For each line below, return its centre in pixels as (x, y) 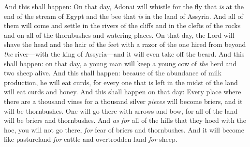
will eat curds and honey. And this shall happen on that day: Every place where (123, 92)
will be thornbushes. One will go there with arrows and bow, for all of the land (121, 110)
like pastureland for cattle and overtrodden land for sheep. (91, 139)
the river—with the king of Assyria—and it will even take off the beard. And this (124, 53)
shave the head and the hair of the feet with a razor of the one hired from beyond (125, 44)
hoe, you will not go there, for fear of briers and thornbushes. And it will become (124, 129)
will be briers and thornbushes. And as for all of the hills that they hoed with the (125, 120)
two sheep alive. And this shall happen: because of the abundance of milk (113, 73)
